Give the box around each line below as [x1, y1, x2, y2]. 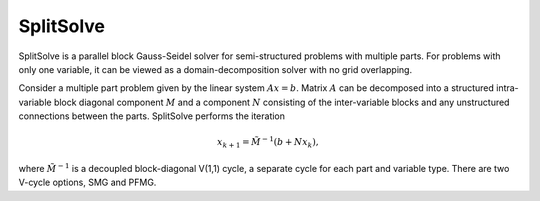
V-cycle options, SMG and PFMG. [18, 176, 157, 189]
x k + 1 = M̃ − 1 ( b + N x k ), [216, 135, 319, 150]
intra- [495, 82, 519, 94]
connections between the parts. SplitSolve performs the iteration [18, 110, 285, 122]
